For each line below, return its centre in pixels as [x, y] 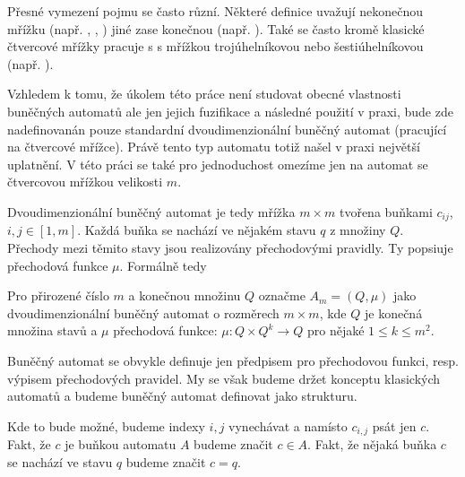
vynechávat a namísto [288, 425]
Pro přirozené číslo [58, 295]
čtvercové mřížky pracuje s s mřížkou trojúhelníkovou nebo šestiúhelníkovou [215, 46]
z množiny [358, 230]
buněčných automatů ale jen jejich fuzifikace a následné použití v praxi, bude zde [230, 111]
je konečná [393, 312]
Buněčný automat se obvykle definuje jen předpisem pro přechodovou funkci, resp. [233, 360]
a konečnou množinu [185, 295]
